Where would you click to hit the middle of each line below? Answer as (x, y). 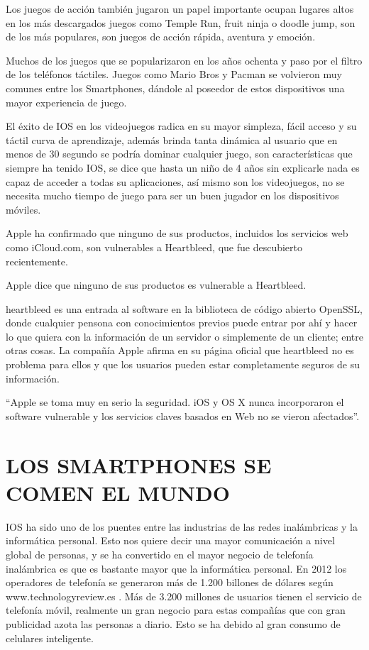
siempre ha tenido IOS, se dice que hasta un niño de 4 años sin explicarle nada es (183, 167)
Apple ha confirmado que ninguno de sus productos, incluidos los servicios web (177, 233)
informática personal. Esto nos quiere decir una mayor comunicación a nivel (170, 540)
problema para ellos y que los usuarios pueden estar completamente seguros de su (183, 364)
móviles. (23, 209)
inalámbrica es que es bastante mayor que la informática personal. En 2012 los (176, 568)
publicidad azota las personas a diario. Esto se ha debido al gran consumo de (173, 623)
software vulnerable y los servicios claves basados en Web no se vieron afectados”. (183, 415)
